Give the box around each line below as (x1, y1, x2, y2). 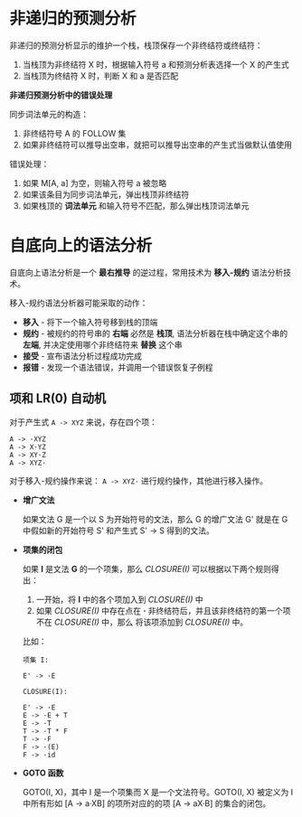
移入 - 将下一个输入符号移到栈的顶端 (22, 316, 158, 327)
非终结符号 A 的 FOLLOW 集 (22, 127, 127, 138)
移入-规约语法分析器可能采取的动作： (9, 297, 148, 308)
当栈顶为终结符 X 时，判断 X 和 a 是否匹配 (22, 70, 179, 81)
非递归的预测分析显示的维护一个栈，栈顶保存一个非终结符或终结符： (9, 40, 263, 51)
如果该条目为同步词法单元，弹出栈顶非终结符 (22, 189, 190, 200)
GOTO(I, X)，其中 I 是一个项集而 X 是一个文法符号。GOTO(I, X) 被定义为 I (22, 786, 294, 797)
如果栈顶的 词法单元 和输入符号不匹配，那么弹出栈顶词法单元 (22, 200, 250, 211)
